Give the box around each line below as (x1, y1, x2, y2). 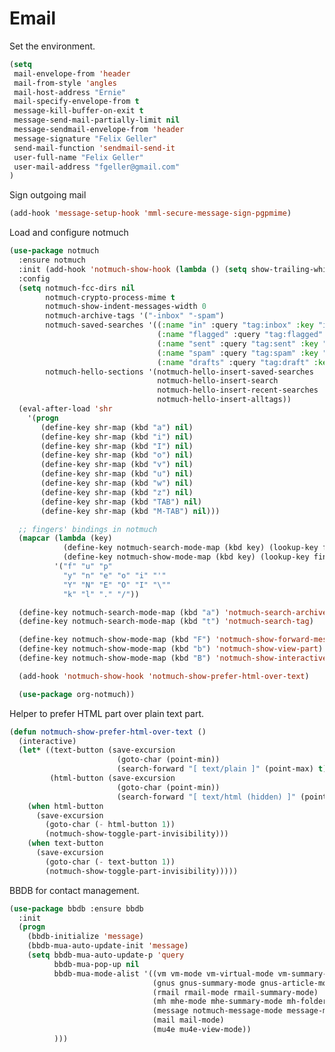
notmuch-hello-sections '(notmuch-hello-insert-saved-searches (45, 367, 314, 377)
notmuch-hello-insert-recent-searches (157, 385, 319, 396)
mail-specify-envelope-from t (13, 97, 140, 107)
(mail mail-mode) (152, 1015, 225, 1026)
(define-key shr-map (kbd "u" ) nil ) (40, 469, 194, 479)
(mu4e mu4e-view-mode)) (152, 1025, 252, 1035)
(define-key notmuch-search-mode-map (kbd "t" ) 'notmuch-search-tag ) (18, 617, 314, 627)
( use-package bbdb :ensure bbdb (9, 903, 144, 914)
